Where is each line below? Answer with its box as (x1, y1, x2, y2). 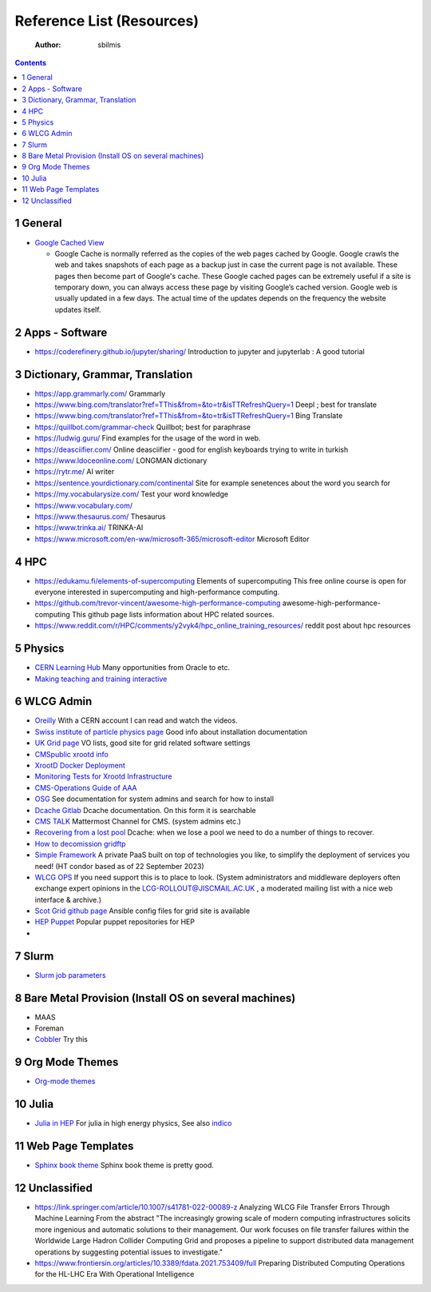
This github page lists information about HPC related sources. (72, 609, 275, 619)
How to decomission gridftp (34, 839, 127, 848)
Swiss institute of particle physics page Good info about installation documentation (34, 727, 307, 736)
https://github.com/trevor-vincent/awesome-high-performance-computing (34, 598, 281, 608)
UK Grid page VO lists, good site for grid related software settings (34, 738, 251, 748)
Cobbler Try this (34, 1035, 88, 1044)
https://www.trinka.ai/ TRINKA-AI (34, 523, 144, 532)
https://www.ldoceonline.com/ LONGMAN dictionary (34, 456, 208, 465)
